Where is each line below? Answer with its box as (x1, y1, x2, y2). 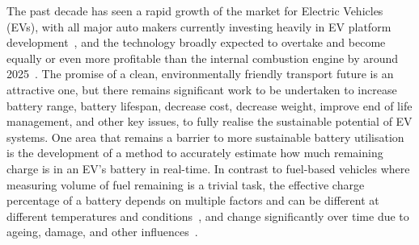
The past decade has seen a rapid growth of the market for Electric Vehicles (6, 2, 383, 19)
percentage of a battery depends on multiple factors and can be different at (6, 192, 379, 209)
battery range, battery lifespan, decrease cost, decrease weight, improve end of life (6, 97, 413, 114)
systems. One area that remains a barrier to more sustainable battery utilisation (6, 128, 404, 145)
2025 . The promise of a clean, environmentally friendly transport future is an (6, 65, 394, 82)
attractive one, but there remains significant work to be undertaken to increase (6, 81, 397, 98)
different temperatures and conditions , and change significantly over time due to (6, 207, 409, 224)
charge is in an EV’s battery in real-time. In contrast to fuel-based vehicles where (6, 160, 410, 176)
